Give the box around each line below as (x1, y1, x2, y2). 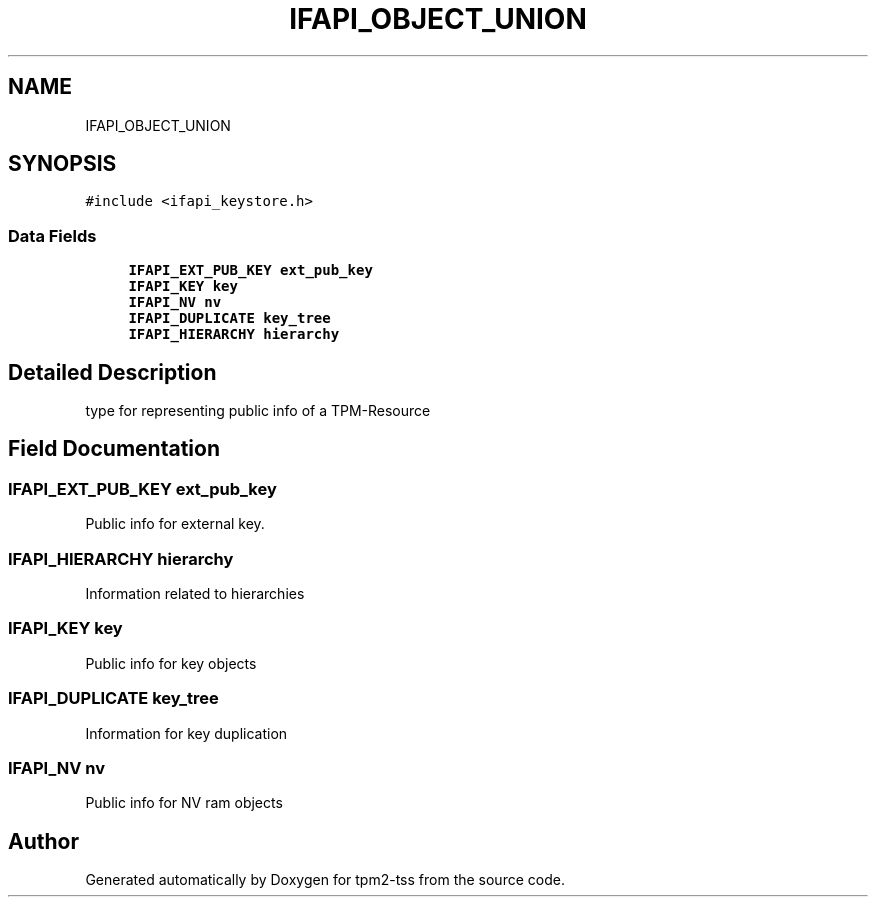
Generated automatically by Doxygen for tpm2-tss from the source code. (85, 871, 565, 889)
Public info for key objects (85, 654, 257, 672)
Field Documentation (8, 436, 220, 462)
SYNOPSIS (8, 151, 117, 177)
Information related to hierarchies (85, 585, 305, 602)
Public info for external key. (85, 515, 265, 533)
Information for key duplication (85, 724, 288, 742)
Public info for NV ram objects (85, 794, 283, 812)
